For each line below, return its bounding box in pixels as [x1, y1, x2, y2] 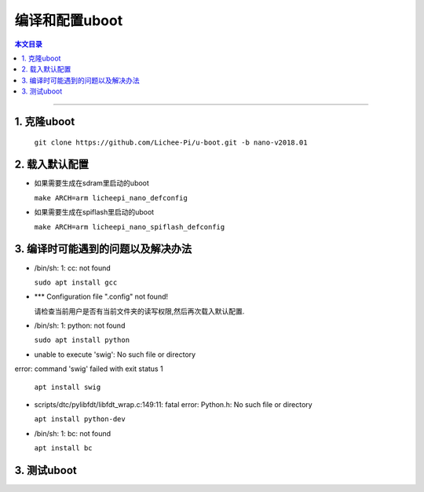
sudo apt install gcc [34, 277, 118, 287]
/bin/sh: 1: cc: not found [34, 263, 111, 273]
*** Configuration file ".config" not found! [34, 292, 169, 302]
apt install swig [34, 382, 101, 391]
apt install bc [34, 444, 93, 453]
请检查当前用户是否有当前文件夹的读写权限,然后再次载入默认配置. [34, 307, 245, 316]
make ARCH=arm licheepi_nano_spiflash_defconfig [34, 222, 225, 231]
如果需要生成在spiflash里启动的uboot [34, 207, 155, 217]
